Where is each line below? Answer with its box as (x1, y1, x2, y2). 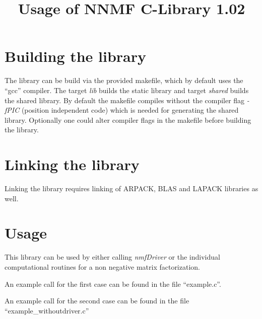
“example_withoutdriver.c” (5, 305, 89, 315)
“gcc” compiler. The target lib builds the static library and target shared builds (5, 85, 249, 95)
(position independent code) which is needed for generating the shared (21, 105, 239, 115)
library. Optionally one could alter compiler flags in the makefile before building (5, 114, 251, 125)
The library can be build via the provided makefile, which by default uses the (5, 75, 243, 86)
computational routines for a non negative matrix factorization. (5, 261, 200, 272)
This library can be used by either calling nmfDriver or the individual (5, 252, 220, 262)
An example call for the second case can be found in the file (5, 295, 189, 306)
